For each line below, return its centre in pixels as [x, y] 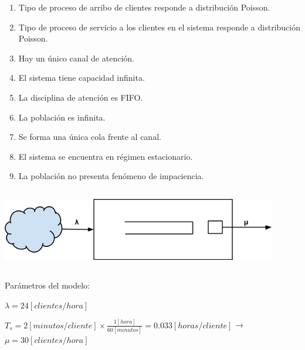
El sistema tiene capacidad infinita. [82, 78]
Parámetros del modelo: [48, 285]
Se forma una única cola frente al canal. [90, 137]
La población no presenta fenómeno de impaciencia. [111, 176]
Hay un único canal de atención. [76, 58]
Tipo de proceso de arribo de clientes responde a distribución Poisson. [144, 7]
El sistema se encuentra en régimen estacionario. [106, 156]
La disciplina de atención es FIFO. [81, 97]
